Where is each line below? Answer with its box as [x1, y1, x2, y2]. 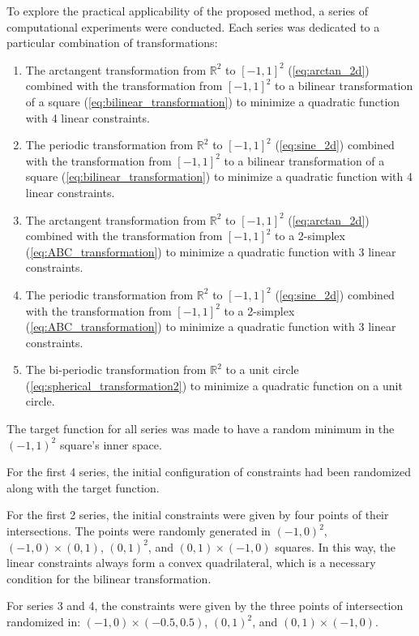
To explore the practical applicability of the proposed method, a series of [6, 2, 369, 19]
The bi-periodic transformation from [25, 361, 207, 378]
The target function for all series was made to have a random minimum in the [6, 420, 395, 437]
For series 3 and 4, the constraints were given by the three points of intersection [6, 597, 404, 614]
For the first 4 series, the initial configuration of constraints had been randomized [6, 463, 412, 480]
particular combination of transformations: [6, 34, 218, 51]
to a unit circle [225, 361, 299, 378]
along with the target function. [6, 479, 160, 496]
